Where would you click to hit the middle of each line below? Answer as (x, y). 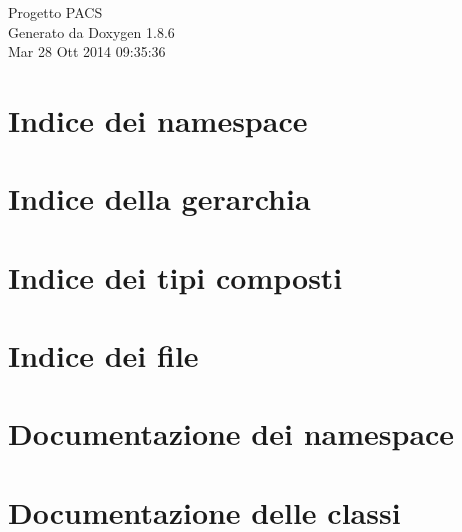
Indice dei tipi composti (175, 276)
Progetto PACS (55, 12)
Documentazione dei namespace (231, 433)
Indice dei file (103, 355)
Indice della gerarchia (159, 198)
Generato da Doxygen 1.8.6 (91, 31)
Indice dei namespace (158, 119)
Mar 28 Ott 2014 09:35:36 (87, 51)
